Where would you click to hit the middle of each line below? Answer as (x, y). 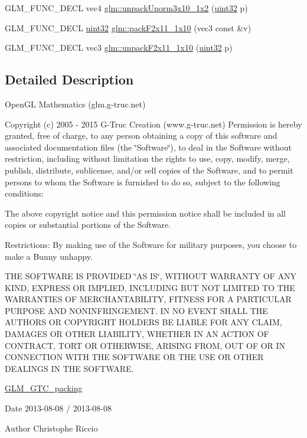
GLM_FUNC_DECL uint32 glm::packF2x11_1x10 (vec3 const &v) (128, 27)
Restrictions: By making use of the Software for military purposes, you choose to (151, 244)
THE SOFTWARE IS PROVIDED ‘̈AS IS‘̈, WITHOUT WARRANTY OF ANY (151, 276)
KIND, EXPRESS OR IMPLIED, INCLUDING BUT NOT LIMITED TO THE (150, 287)
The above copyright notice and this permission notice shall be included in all (146, 213)
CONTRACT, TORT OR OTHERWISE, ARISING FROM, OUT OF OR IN (145, 345)
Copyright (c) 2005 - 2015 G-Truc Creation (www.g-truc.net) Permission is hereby (153, 124)
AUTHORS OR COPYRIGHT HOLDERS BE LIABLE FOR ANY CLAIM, (143, 322)
